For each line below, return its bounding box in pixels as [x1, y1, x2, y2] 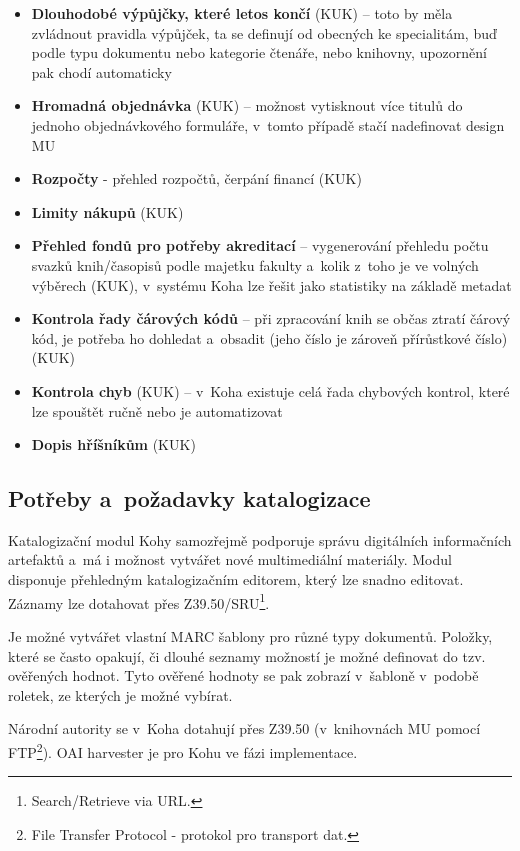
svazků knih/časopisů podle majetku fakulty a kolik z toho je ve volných [31, 254, 479, 275]
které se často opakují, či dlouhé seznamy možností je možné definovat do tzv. [8, 645, 486, 666]
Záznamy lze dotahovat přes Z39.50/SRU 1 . [8, 589, 270, 613]
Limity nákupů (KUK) [31, 201, 184, 222]
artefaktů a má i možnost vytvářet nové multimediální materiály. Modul [8, 549, 452, 570]
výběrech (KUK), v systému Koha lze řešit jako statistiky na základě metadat [31, 274, 512, 295]
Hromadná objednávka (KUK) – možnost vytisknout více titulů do [31, 95, 463, 116]
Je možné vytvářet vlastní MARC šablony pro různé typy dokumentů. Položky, [8, 625, 493, 646]
